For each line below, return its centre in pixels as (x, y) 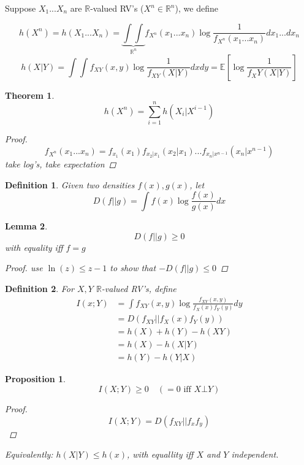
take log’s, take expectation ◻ (61, 163)
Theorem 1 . (30, 95)
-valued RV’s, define (139, 288)
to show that (133, 268)
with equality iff (34, 247)
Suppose (21, 8)
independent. (255, 454)
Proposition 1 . (35, 379)
